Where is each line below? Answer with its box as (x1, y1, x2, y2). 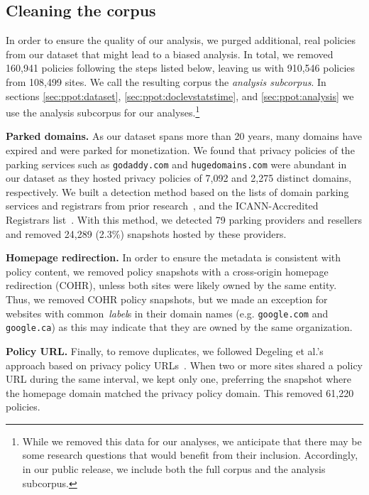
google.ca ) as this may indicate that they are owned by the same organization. (6, 320, 353, 334)
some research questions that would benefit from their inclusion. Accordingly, (22, 447, 358, 462)
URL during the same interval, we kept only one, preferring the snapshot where (6, 371, 351, 386)
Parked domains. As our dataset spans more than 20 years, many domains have (6, 129, 362, 143)
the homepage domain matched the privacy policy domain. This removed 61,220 (6, 385, 354, 400)
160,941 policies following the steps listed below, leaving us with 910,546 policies (6, 60, 355, 75)
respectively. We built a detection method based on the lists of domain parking (6, 184, 349, 199)
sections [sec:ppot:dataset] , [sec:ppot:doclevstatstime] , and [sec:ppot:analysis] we (6, 88, 354, 103)
